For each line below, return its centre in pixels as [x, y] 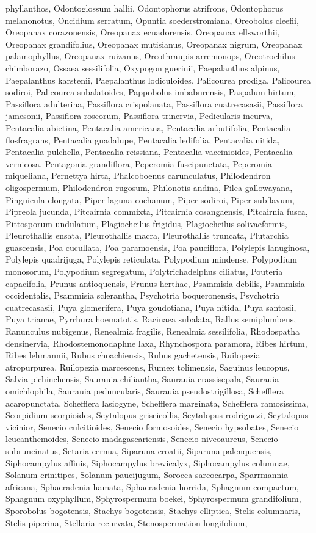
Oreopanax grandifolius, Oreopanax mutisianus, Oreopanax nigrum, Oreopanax [154, 44]
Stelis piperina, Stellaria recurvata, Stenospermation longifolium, [127, 522]
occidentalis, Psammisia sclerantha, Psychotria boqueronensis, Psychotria [143, 295]
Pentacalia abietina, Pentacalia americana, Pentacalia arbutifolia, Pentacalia [148, 127]
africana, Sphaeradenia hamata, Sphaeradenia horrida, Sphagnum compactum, [152, 486]
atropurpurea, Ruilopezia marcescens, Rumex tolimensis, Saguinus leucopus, [148, 367]
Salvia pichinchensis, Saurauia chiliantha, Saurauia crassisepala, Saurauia [142, 379]
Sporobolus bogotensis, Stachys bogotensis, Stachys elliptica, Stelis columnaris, [153, 510]
